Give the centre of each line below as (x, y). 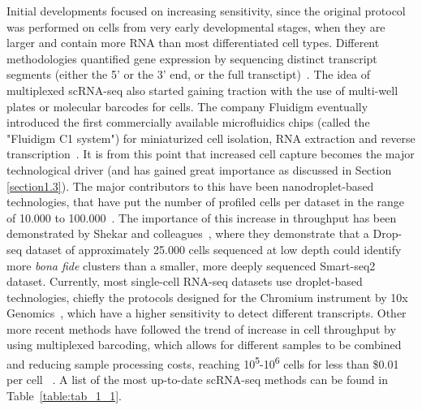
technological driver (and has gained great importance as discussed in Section (199, 169)
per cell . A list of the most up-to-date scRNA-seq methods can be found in (197, 380)
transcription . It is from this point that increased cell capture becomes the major (211, 154)
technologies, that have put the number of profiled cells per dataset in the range (205, 202)
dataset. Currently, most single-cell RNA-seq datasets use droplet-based (185, 281)
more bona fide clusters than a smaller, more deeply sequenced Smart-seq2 (191, 265)
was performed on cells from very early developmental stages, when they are (196, 26)
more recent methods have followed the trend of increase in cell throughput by (201, 328)
